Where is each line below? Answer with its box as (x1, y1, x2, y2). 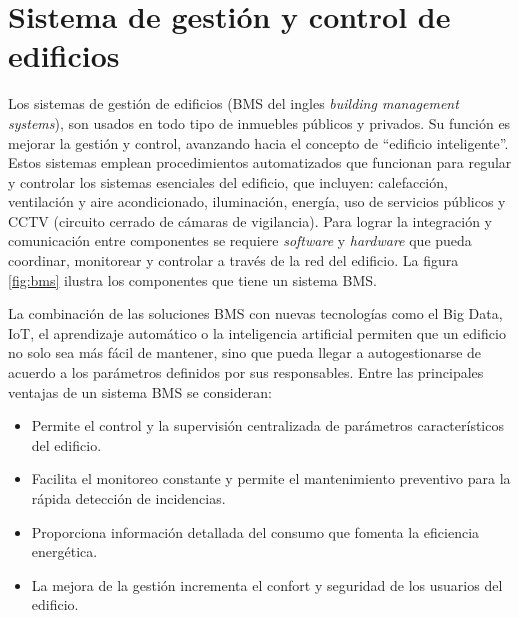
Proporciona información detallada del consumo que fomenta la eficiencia (31, 521, 480, 542)
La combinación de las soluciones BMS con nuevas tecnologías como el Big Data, (8, 303, 503, 324)
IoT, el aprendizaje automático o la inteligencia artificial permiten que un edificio (8, 322, 506, 343)
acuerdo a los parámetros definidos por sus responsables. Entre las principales (8, 362, 484, 383)
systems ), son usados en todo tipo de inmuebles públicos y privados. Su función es (8, 112, 511, 133)
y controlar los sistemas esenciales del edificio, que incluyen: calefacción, (8, 171, 448, 192)
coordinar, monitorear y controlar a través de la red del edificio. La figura (8, 250, 459, 271)
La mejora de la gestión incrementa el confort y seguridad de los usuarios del (31, 574, 503, 595)
